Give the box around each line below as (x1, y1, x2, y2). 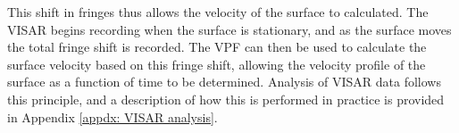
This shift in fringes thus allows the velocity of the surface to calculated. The (7, 3, 429, 21)
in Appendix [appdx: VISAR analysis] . (7, 107, 218, 126)
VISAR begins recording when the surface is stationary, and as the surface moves (7, 20, 452, 38)
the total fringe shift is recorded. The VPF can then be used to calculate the (7, 37, 427, 56)
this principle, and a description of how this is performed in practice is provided (7, 89, 445, 108)
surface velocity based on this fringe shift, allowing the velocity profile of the (7, 54, 426, 73)
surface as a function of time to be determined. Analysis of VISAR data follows (7, 72, 441, 91)
